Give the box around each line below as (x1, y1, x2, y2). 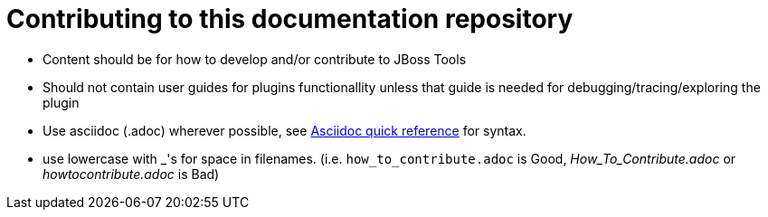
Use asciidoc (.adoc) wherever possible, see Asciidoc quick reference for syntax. (43, 122, 526, 138)
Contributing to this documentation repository (6, 4, 574, 34)
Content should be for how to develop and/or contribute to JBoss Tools (43, 51, 467, 67)
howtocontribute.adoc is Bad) (43, 165, 220, 182)
